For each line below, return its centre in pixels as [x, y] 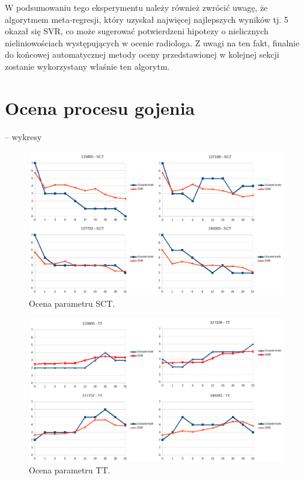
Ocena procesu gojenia [100, 107]
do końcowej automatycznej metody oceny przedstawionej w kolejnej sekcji [142, 54]
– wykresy [23, 136]
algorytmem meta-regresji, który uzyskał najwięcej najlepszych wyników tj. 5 [147, 19]
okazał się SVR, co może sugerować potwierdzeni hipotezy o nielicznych [137, 31]
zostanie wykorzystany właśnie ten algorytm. [87, 66]
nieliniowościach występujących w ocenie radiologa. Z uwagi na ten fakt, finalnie [152, 42]
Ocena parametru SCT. [72, 303]
